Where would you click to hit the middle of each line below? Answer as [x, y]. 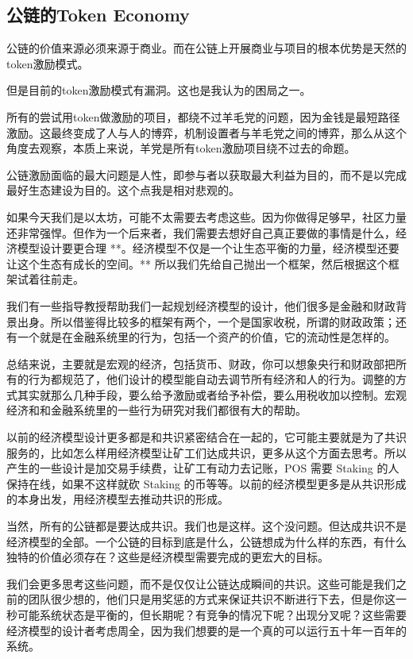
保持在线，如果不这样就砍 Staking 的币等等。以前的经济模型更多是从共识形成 [206, 483]
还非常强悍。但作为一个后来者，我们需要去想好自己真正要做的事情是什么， [201, 232]
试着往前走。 [50, 279]
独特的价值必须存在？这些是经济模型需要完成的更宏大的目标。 [168, 557]
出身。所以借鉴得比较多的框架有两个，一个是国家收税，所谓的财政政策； [206, 321]
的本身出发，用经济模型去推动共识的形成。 [118, 499]
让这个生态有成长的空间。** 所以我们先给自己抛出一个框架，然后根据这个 [197, 263]
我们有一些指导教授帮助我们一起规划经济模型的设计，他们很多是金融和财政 [201, 305]
